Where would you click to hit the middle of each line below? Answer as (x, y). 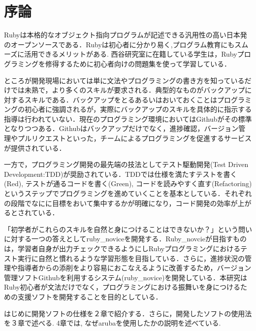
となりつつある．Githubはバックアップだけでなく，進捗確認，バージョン (121, 128)
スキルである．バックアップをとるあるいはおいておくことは (121, 99)
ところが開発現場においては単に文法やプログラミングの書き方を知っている (124, 80)
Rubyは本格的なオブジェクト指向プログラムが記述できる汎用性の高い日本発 (126, 35)
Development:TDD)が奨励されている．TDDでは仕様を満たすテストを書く (121, 174)
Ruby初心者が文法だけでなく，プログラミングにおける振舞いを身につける (122, 287)
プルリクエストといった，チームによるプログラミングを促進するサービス (134, 138)
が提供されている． (35, 148)
